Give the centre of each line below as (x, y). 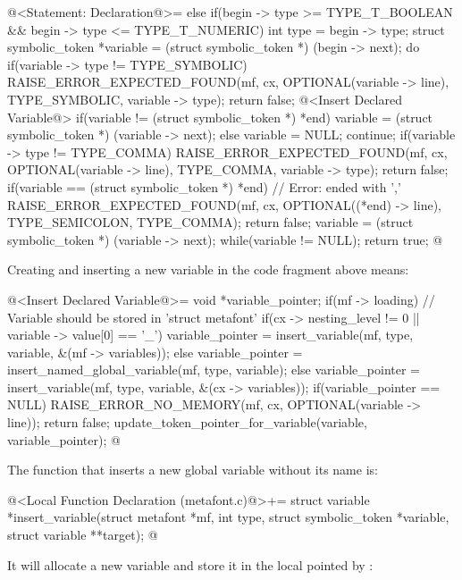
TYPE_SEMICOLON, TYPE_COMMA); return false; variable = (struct (210, 222)
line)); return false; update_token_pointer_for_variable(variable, (187, 422)
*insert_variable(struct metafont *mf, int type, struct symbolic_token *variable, (228, 517)
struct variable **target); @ (83, 535)
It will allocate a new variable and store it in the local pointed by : (190, 564)
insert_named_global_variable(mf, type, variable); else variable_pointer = (214, 370)
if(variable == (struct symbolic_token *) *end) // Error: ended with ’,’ (204, 186)
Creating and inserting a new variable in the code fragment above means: (208, 269)
